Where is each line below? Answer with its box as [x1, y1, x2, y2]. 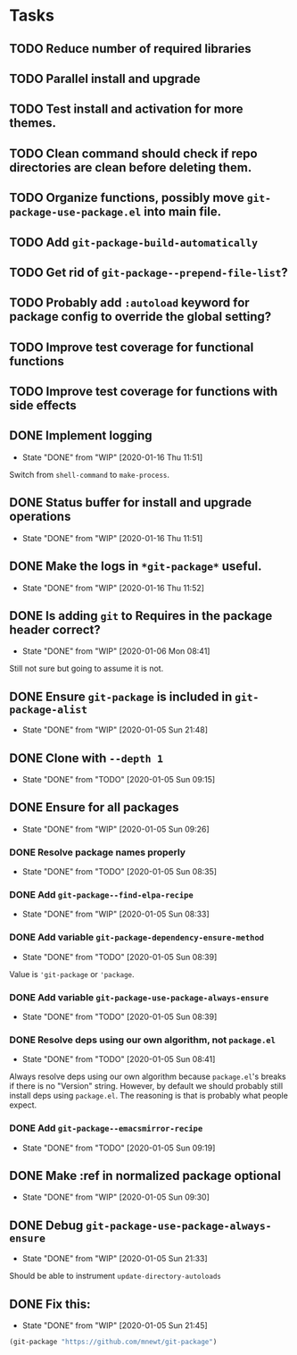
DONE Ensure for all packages [9, 800, 180, 816]
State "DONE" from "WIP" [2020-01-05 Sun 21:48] [21, 724, 208, 735]
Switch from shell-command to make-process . [9, 469, 170, 480]
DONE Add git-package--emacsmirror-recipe [9, 1122, 203, 1134]
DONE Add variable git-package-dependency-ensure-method [9, 931, 265, 943]
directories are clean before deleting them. [9, 160, 252, 175]
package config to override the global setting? [9, 309, 272, 324]
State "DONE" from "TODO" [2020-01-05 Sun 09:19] [21, 1142, 216, 1153]
